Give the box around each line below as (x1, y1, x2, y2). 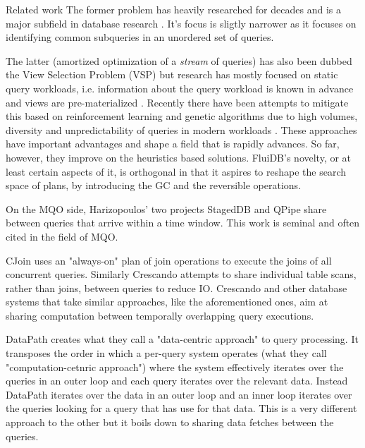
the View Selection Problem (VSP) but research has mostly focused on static (6, 67, 338, 82)
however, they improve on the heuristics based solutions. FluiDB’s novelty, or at (6, 150, 352, 164)
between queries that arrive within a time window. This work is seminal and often (6, 215, 360, 230)
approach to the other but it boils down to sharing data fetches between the (6, 415, 334, 430)
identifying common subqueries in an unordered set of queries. (6, 30, 274, 44)
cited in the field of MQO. (6, 229, 118, 243)
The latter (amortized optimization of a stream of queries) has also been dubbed (6, 53, 352, 68)
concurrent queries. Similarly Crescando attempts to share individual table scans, (6, 267, 357, 281)
